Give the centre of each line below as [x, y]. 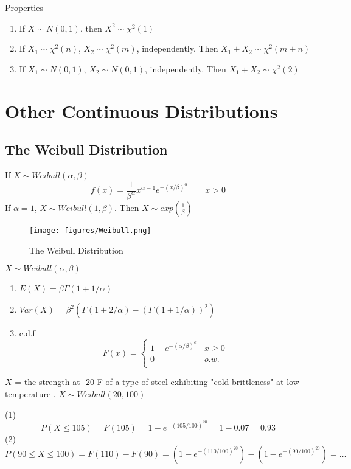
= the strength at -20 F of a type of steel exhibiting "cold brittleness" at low [157, 382]
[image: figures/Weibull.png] [90, 230]
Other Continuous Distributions [141, 110]
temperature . [30, 394]
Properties [24, 7]
